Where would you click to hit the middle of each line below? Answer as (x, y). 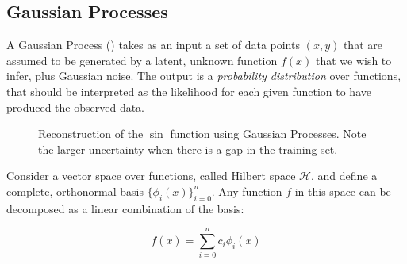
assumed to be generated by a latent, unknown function (142, 60)
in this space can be (343, 191)
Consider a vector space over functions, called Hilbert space (151, 176)
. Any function (247, 191)
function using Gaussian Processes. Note (268, 134)
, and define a (344, 176)
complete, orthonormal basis (75, 191)
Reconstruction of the (91, 134)
